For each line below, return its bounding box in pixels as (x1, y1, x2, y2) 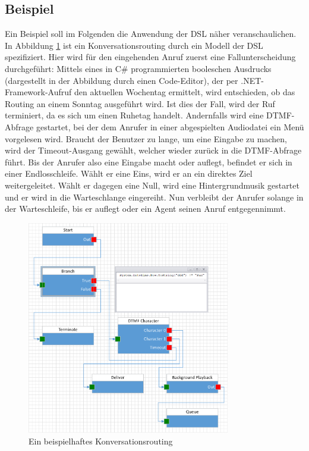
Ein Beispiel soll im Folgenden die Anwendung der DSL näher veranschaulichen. (5, 27, 297, 40)
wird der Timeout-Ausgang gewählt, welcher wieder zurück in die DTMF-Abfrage (5, 144, 302, 156)
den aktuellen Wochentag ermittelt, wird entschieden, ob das (74, 86, 295, 98)
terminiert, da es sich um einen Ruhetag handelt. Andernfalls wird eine (5, 109, 264, 121)
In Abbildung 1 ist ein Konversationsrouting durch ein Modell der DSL (5, 39, 263, 51)
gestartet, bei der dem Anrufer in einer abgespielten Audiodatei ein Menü (36, 120, 304, 133)
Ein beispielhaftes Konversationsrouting (29, 434, 173, 447)
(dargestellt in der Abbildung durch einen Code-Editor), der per (5, 74, 238, 86)
